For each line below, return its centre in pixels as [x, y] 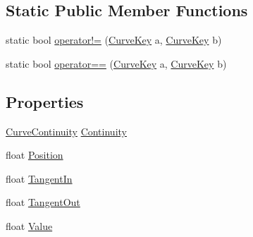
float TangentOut [43, 202]
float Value [29, 225]
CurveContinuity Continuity [66, 131]
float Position [35, 155]
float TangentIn [39, 178]
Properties [45, 101]
